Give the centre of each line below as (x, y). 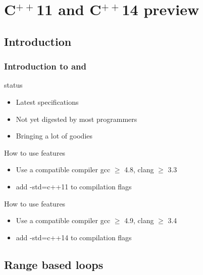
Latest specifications (47, 101)
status (13, 85)
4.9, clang (139, 220)
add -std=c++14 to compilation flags (74, 237)
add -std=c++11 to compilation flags (74, 186)
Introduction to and (45, 66)
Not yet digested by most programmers (77, 119)
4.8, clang (139, 169)
